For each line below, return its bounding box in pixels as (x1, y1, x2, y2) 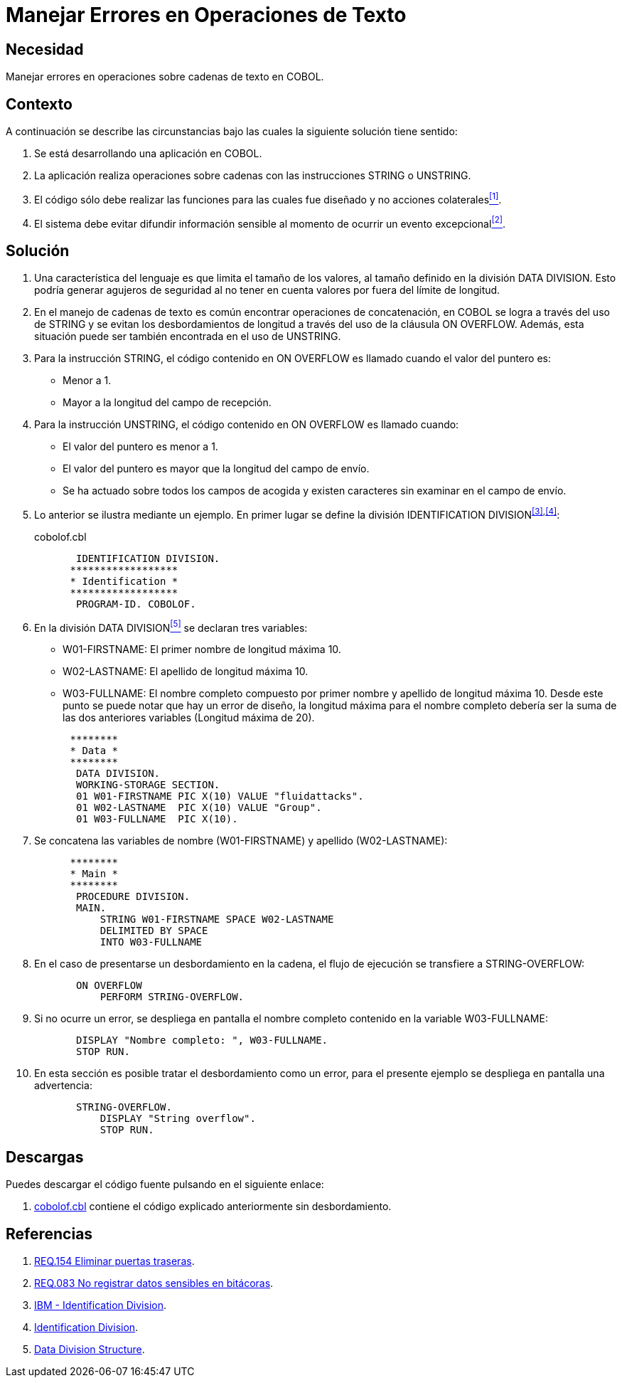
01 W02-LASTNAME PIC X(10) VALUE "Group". (76, 802, 322, 814)
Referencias (6, 1224, 93, 1243)
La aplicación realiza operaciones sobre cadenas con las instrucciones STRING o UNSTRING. (34, 169, 471, 182)
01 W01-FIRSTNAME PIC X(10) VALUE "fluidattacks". (76, 790, 364, 802)
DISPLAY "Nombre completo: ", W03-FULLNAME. (76, 1034, 328, 1046)
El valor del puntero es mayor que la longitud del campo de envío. (63, 462, 370, 475)
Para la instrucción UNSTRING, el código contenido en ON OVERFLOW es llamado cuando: (34, 418, 459, 431)
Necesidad (6, 40, 84, 58)
